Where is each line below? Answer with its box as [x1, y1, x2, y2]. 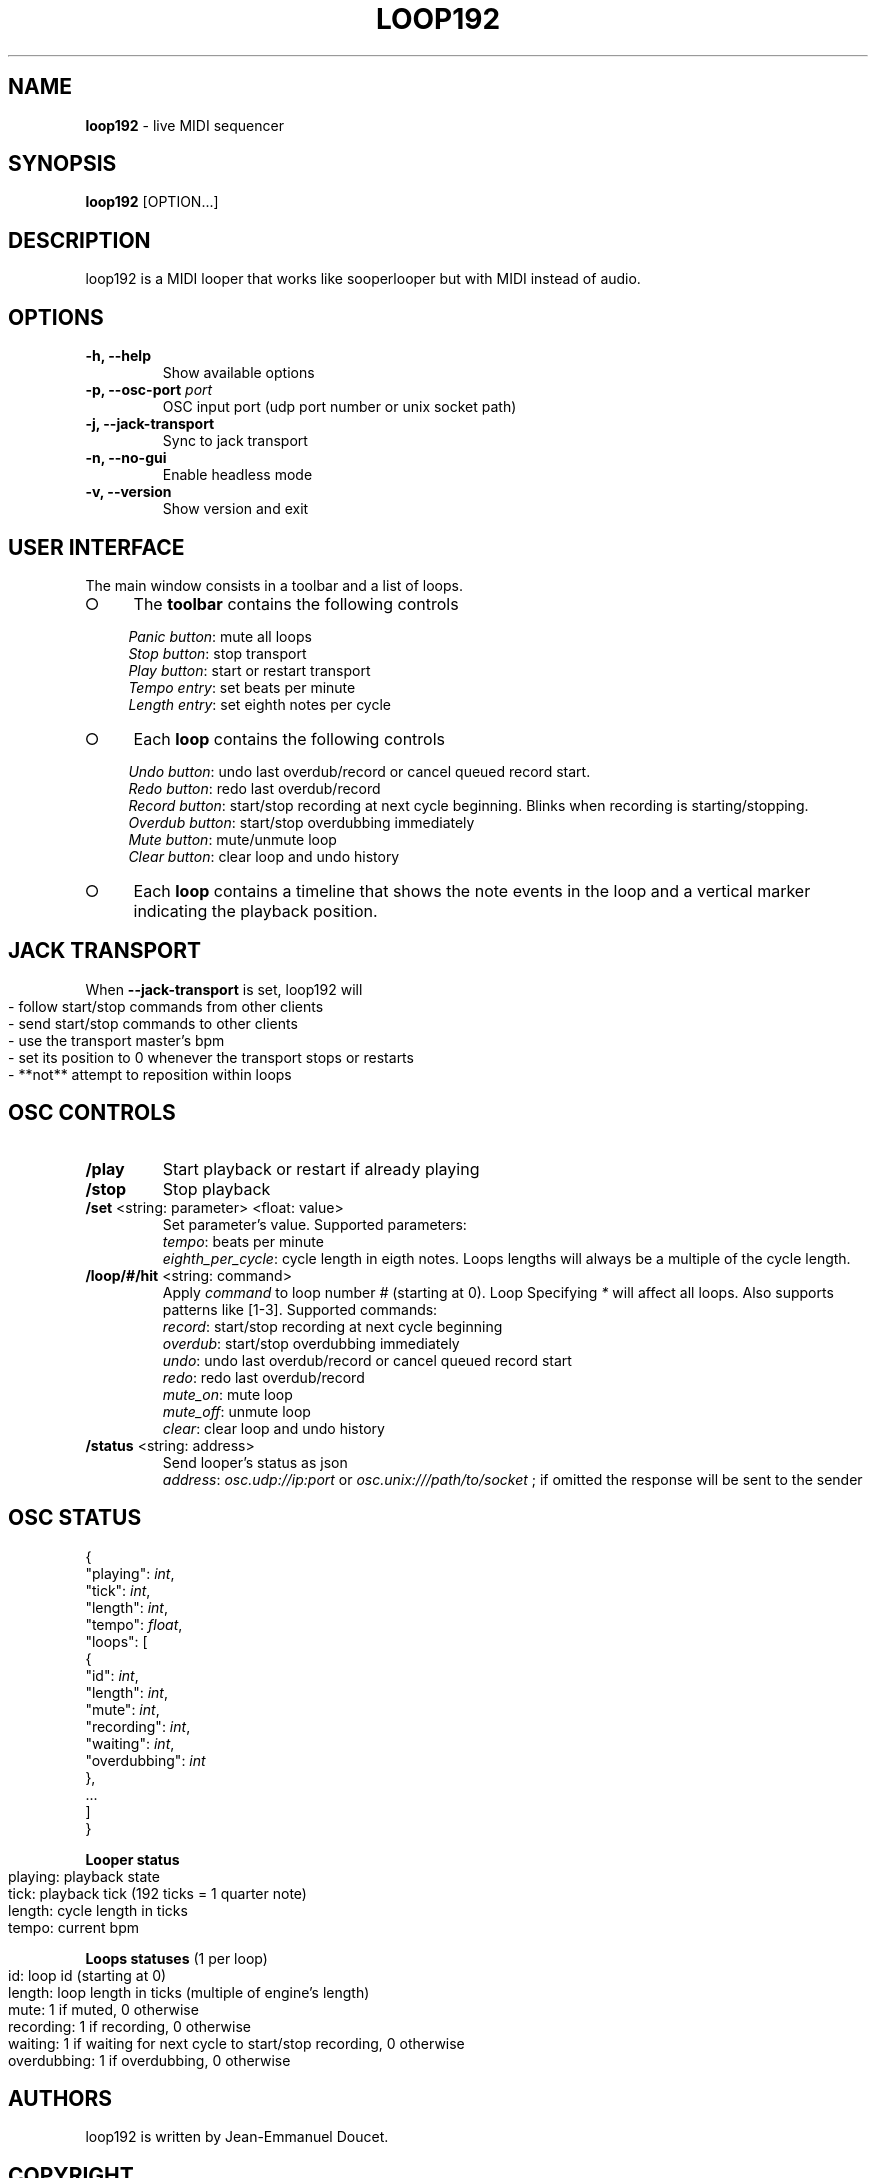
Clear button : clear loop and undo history [128, 847, 400, 865]
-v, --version [85, 483, 172, 501]
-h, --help [85, 347, 151, 365]
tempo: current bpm [8, 1918, 139, 1936]
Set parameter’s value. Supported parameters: [162, 1215, 467, 1233]
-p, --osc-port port [85, 381, 213, 399]
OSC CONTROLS [8, 1100, 176, 1126]
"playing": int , [85, 1564, 175, 1582]
